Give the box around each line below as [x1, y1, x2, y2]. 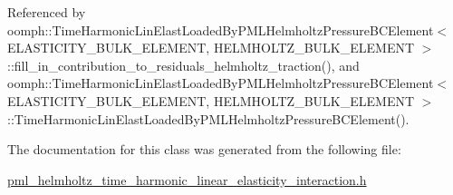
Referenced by [7, 3, 86, 21]
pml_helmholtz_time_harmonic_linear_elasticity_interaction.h [7, 170, 367, 189]
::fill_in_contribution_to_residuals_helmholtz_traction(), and [7, 55, 360, 74]
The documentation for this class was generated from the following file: [7, 140, 401, 159]
